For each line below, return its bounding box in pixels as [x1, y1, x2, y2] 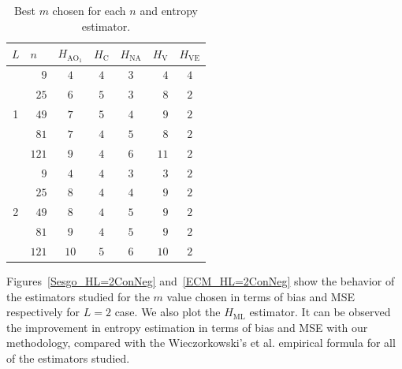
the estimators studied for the [6, 288, 150, 304]
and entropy [140, 2, 198, 18]
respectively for [6, 304, 80, 320]
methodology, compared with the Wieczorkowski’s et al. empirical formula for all [6, 334, 396, 351]
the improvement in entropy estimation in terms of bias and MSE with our [6, 319, 368, 335]
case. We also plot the [114, 304, 221, 320]
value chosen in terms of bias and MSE [166, 288, 355, 304]
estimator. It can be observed [249, 304, 391, 320]
